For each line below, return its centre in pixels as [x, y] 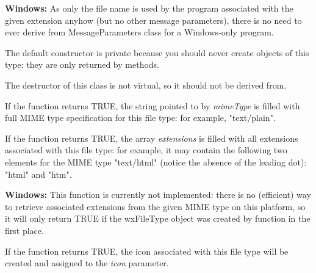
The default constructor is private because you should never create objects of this [157, 52]
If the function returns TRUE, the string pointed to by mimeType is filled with [153, 105]
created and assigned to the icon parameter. [87, 263]
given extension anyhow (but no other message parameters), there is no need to [153, 20]
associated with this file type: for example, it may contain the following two [146, 150]
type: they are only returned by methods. [82, 64]
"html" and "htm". [38, 174]
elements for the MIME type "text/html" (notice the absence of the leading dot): [156, 162]
